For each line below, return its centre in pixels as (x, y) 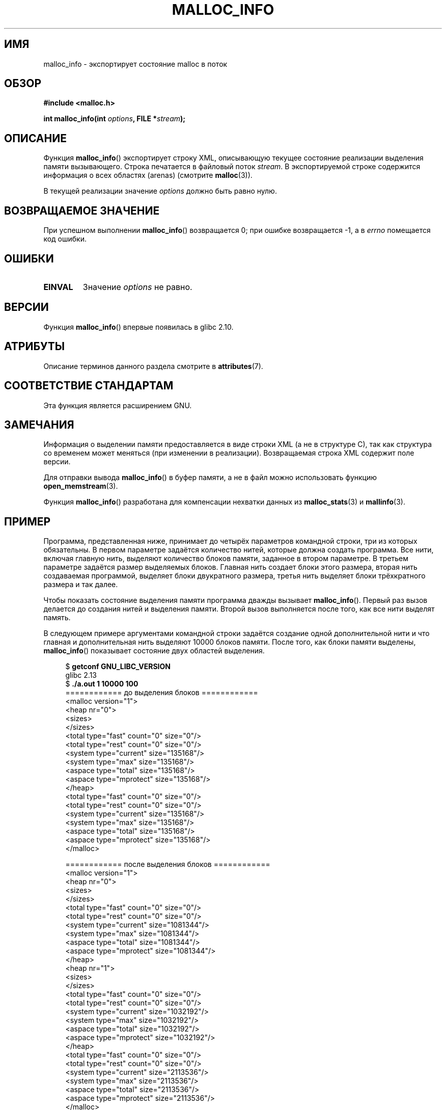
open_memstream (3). (81, 486)
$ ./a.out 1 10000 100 (102, 684)
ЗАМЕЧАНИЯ (39, 425)
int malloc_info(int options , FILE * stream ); (115, 119)
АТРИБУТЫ (35, 347)
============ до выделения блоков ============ (162, 693)
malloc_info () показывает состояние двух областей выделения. (154, 651)
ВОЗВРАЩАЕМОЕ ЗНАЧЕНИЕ (82, 210)
